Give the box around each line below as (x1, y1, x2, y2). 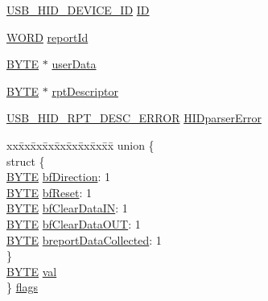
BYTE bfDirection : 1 (6, 168, 110, 185)
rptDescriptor (52, 82, 118, 99)
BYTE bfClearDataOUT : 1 (6, 215, 141, 232)
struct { (6, 152, 45, 169)
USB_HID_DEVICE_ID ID (6, 2, 150, 18)
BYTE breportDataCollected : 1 (6, 231, 162, 248)
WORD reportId (6, 28, 89, 45)
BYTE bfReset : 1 (6, 183, 93, 200)
